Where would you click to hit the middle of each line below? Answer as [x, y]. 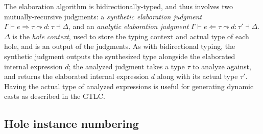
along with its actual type [197, 76]
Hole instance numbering [71, 124]
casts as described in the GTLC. [55, 96]
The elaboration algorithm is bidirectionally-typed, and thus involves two [118, 6]
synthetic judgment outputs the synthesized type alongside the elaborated [120, 56]
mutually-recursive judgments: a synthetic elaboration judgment [103, 16]
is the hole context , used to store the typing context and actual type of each [131, 36]
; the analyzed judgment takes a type [127, 66]
